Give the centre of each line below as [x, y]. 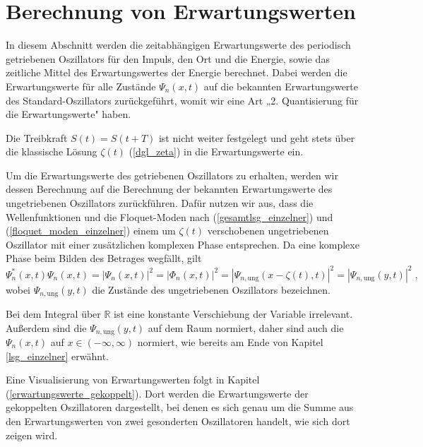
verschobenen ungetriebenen [268, 231]
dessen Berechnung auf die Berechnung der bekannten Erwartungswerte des [169, 189]
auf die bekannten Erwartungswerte [281, 86]
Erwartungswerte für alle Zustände [81, 86]
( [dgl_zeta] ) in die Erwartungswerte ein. [216, 151]
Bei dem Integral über [53, 313]
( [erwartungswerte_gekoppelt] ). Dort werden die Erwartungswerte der [157, 393]
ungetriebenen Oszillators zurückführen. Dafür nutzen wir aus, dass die [160, 203]
